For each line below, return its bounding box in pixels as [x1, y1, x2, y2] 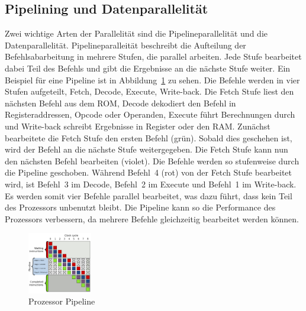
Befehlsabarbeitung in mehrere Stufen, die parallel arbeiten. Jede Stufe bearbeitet [5, 50, 302, 63]
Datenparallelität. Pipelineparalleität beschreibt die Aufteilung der [5, 38, 246, 51]
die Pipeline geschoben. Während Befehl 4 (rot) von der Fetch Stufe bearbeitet [5, 166, 292, 179]
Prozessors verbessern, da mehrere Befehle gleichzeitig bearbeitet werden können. [5, 212, 299, 225]
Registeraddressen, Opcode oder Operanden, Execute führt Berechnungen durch [5, 108, 295, 121]
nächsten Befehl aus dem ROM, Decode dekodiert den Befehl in [5, 96, 236, 109]
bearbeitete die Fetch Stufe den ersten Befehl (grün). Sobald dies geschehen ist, [5, 131, 292, 144]
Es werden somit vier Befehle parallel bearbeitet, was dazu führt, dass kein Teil [5, 189, 292, 202]
